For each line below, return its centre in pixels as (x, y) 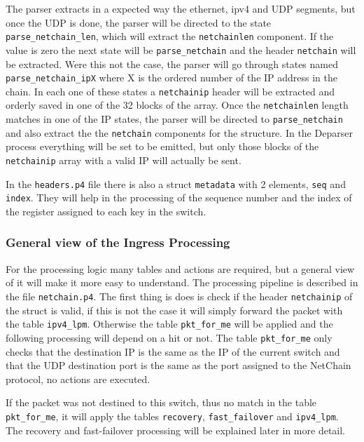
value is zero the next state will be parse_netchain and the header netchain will (181, 49)
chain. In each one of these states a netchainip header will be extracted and (170, 91)
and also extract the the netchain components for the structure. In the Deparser (179, 132)
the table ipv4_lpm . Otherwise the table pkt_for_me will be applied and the (169, 324)
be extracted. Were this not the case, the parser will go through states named (172, 63)
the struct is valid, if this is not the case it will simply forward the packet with (174, 310)
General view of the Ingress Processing (118, 242)
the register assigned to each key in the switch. (106, 211)
